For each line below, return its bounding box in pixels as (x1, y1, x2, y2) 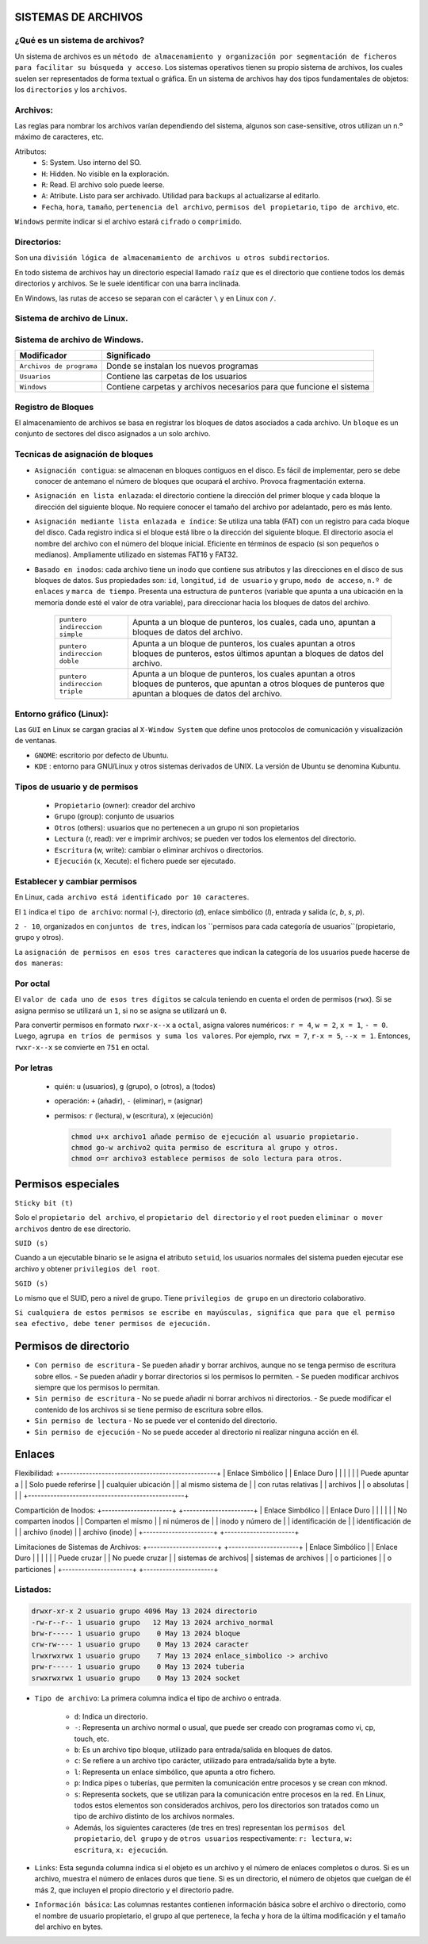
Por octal (14, 978, 51, 989)
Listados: (14, 1584, 52, 1595)
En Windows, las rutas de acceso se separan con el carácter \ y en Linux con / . (14, 293, 277, 303)
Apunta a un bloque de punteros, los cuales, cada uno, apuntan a (132, 616, 376, 627)
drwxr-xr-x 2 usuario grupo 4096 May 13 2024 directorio (31, 1607, 258, 1616)
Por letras (14, 1062, 53, 1073)
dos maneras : (14, 958, 63, 968)
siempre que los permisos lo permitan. (34, 1382, 160, 1392)
